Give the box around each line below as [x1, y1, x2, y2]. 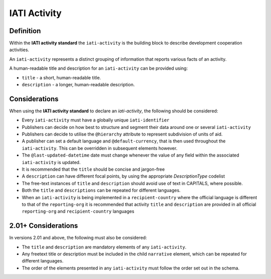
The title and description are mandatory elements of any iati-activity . [22, 244, 187, 250]
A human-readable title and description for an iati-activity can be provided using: [9, 65, 188, 71]
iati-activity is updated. [22, 159, 81, 165]
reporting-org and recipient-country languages [22, 208, 134, 214]
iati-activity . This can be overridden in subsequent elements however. [22, 145, 178, 151]
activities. [9, 47, 30, 53]
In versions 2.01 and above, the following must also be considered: [9, 235, 148, 241]
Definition [9, 27, 41, 35]
